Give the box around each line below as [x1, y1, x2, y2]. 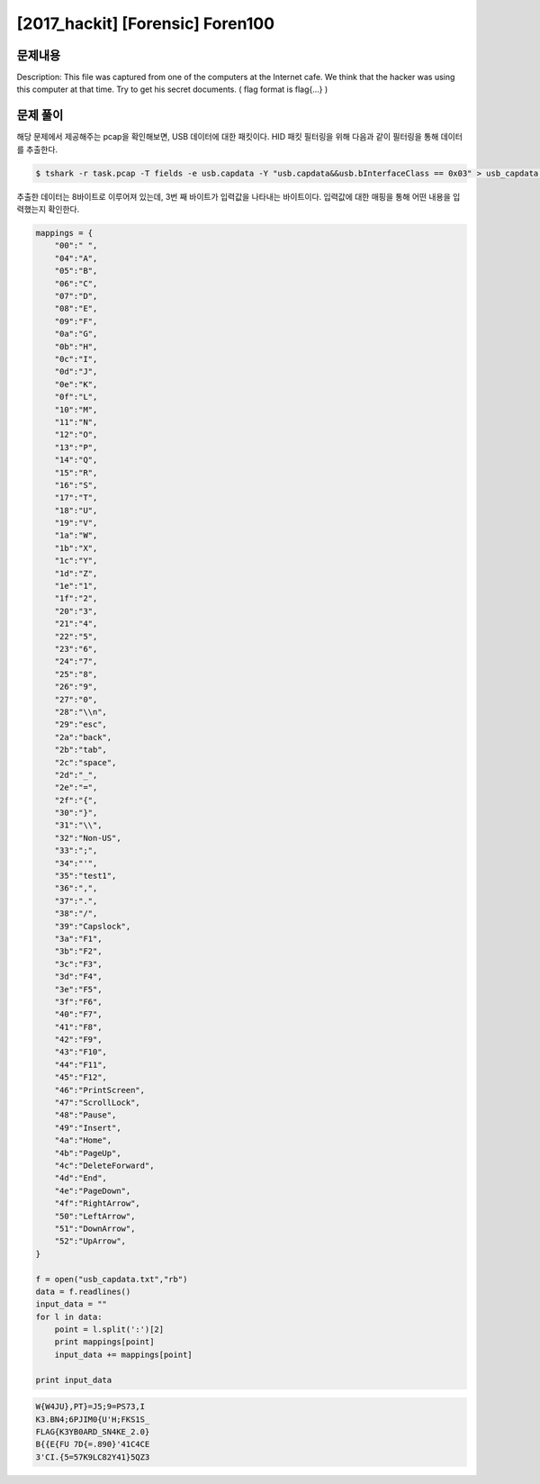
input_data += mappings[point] [54, 1349, 193, 1360]
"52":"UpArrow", [54, 1236, 126, 1246]
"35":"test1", [54, 871, 117, 882]
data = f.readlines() [35, 1286, 131, 1297]
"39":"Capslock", [54, 921, 131, 931]
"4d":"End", [54, 1173, 108, 1183]
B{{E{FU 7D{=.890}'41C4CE [35, 1439, 150, 1450]
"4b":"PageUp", [54, 1148, 121, 1158]
